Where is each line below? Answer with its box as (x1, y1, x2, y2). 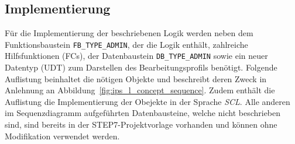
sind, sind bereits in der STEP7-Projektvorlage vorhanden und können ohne (5, 118, 277, 131)
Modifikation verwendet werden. (5, 129, 120, 142)
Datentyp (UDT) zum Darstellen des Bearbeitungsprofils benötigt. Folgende (5, 61, 277, 73)
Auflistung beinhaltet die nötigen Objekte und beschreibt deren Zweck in (5, 72, 267, 85)
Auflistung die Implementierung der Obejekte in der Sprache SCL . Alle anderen (5, 95, 290, 107)
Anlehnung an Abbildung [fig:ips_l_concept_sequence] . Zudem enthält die (5, 84, 275, 96)
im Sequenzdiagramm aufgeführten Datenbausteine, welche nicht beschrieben (5, 107, 281, 119)
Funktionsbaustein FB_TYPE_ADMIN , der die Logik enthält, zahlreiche (5, 38, 248, 50)
